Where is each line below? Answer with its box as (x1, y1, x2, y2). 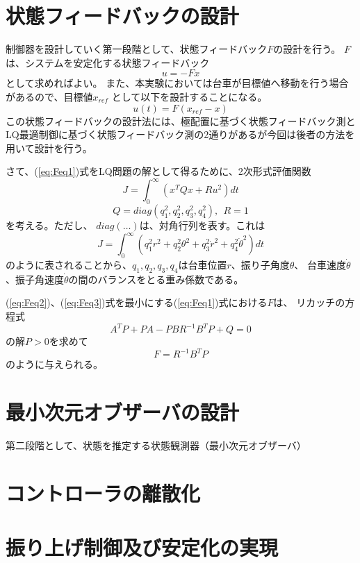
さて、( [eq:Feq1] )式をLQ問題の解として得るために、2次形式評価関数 (6, 164, 311, 178)
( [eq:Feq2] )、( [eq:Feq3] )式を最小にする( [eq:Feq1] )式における (6, 295, 268, 310)
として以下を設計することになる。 (111, 89, 268, 103)
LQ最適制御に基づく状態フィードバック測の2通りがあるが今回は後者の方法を (6, 127, 355, 142)
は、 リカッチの (273, 295, 345, 310)
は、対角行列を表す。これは (139, 218, 265, 233)
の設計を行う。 (273, 42, 341, 56)
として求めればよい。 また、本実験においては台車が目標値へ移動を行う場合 (6, 76, 349, 90)
